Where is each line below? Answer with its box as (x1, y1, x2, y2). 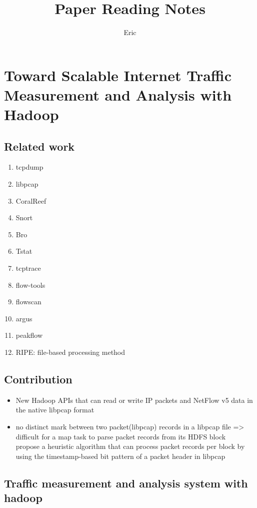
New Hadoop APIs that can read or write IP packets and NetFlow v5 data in (15, 394, 253, 405)
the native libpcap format (15, 404, 94, 415)
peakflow (15, 330, 43, 340)
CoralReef (15, 195, 46, 206)
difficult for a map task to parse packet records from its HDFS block (15, 431, 226, 441)
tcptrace (15, 263, 41, 273)
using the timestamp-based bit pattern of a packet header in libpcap (15, 450, 225, 461)
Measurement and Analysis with (4, 84, 232, 105)
